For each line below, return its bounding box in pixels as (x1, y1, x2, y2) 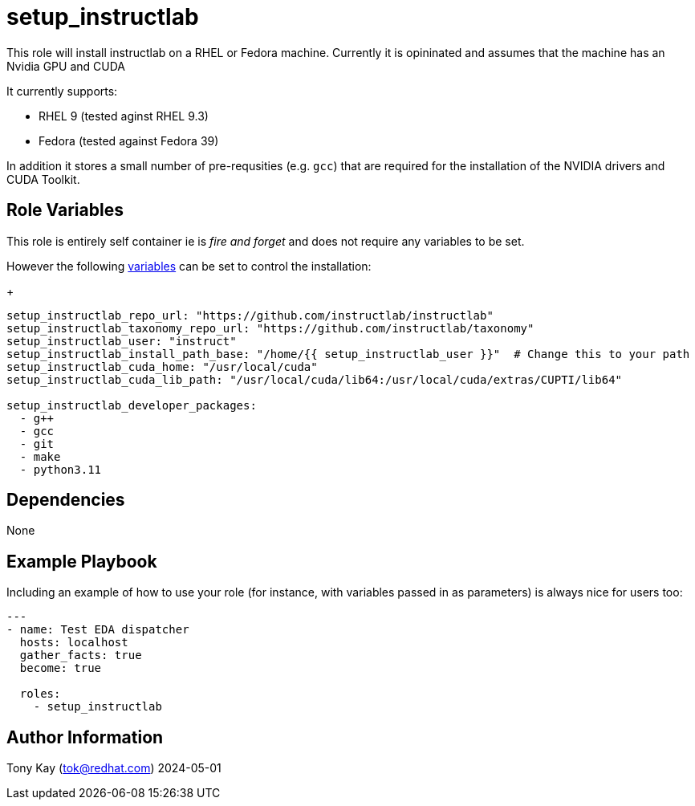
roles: (19, 687, 61, 701)
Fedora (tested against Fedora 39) (39, 133, 219, 148)
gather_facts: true (19, 649, 142, 662)
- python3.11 (19, 462, 102, 476)
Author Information (6, 727, 164, 747)
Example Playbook (6, 551, 157, 572)
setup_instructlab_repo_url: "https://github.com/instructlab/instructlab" (6, 308, 494, 322)
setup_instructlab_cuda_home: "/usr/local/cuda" (6, 360, 318, 373)
